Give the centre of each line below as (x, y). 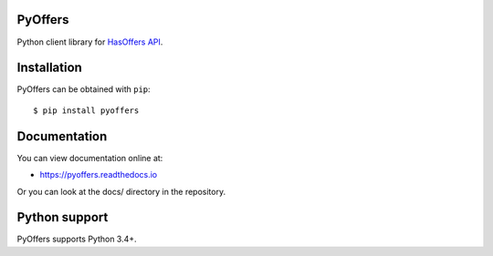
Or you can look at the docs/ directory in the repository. (121, 191)
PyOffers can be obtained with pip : (84, 89)
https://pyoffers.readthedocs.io (99, 175)
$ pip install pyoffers (86, 110)
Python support (63, 217)
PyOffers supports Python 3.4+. (77, 239)
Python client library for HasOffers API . (90, 42)
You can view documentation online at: (90, 158)
